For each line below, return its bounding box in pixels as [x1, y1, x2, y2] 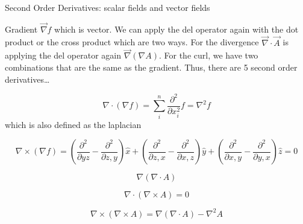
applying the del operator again [5, 49, 122, 62]
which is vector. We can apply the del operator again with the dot [54, 22, 299, 35]
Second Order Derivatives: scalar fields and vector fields [5, 1, 210, 13]
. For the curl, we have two [158, 49, 258, 62]
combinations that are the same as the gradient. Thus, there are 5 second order [5, 61, 298, 74]
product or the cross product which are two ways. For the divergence [5, 36, 259, 48]
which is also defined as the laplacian [5, 118, 142, 130]
